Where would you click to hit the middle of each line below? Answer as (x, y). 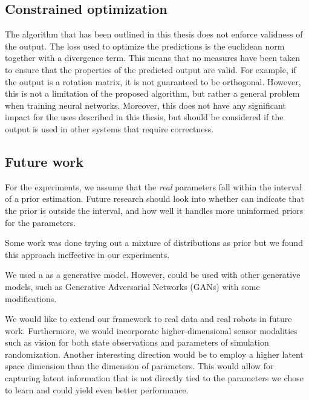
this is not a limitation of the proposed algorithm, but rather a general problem (152, 93)
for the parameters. (41, 222)
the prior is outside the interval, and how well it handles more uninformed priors (154, 210)
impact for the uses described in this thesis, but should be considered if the (144, 117)
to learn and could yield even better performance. (97, 389)
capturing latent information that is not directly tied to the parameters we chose (154, 378)
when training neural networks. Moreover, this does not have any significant (145, 105)
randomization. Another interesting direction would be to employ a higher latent (154, 354)
